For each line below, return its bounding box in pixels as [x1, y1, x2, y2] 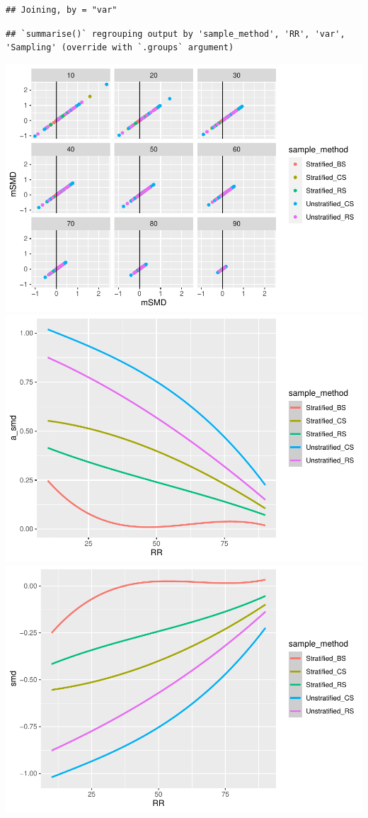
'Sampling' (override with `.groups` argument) [6, 42, 234, 53]
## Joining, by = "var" [6, 5, 117, 15]
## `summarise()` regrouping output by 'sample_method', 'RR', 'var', [6, 28, 345, 39]
